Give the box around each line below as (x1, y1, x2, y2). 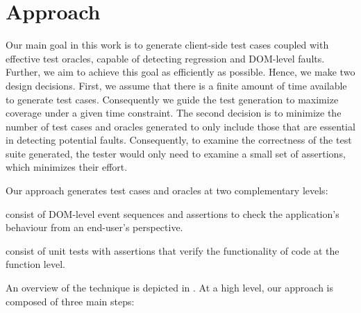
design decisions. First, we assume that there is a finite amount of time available (6, 78, 347, 92)
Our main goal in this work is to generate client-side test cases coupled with (6, 37, 329, 52)
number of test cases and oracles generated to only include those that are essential (6, 119, 355, 133)
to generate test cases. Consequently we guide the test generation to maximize (6, 92, 339, 106)
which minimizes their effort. (6, 160, 128, 174)
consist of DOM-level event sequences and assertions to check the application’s (6, 206, 339, 221)
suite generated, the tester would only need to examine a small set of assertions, (6, 146, 346, 160)
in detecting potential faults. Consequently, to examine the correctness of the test (6, 133, 352, 147)
